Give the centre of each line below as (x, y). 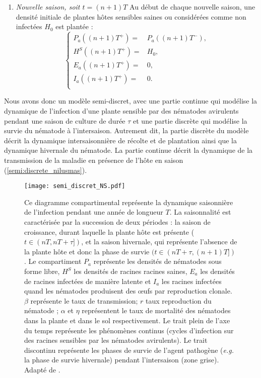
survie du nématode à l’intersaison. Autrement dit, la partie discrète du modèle (126, 130)
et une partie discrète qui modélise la (190, 120)
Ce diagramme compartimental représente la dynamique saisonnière (129, 202)
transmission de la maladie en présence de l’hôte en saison (94, 160)
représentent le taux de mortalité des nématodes (156, 310)
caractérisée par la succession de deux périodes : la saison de (117, 222)
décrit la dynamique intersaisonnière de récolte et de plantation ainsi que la (120, 140)
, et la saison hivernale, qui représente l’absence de (159, 242)
